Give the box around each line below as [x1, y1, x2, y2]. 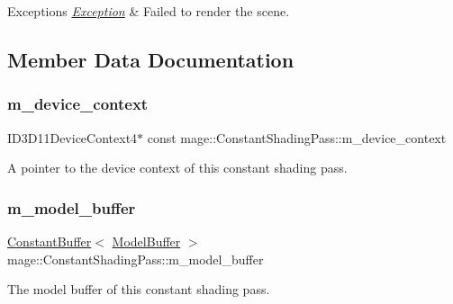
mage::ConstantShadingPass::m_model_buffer [7, 249, 264, 268]
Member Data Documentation [7, 45, 294, 73]
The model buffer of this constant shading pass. [7, 280, 270, 299]
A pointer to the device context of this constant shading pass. [7, 158, 348, 177]
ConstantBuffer [7, 232, 92, 250]
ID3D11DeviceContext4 [7, 128, 138, 147]
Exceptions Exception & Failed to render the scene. [7, 2, 290, 20]
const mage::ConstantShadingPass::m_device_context [147, 128, 447, 147]
